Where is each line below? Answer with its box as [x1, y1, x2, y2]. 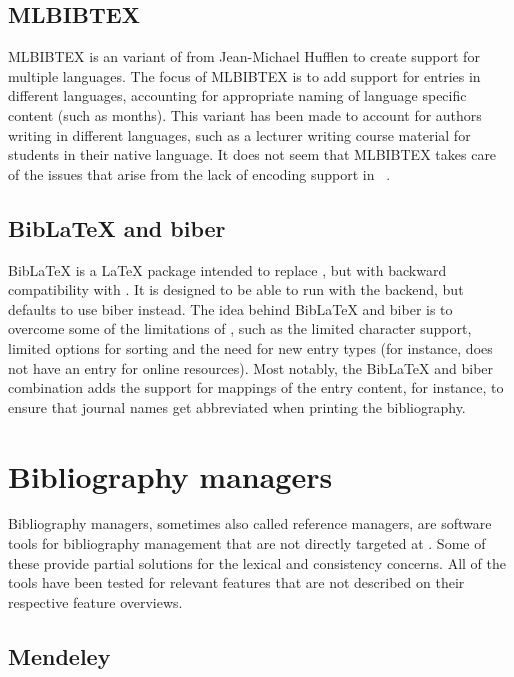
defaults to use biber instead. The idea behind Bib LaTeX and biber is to [8, 298, 453, 319]
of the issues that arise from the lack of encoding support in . [8, 163, 391, 184]
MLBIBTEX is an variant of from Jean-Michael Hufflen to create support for [8, 46, 480, 67]
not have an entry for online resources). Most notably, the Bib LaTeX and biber [8, 357, 494, 378]
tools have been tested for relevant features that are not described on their [8, 572, 465, 593]
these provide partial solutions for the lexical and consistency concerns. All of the [8, 552, 507, 573]
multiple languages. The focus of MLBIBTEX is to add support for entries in [8, 65, 481, 86]
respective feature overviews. [8, 591, 183, 612]
